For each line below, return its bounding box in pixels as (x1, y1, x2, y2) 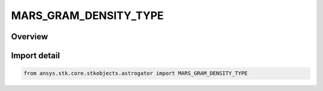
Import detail (11, 51, 60, 61)
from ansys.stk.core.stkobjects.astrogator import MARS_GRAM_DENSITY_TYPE (23, 70, 248, 77)
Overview (11, 32, 48, 42)
